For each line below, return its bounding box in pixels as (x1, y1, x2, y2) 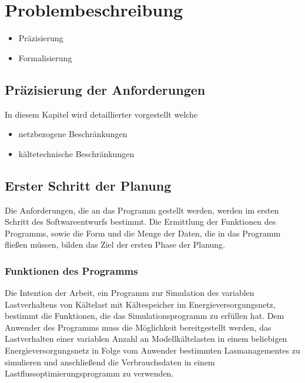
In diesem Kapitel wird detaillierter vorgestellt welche (5, 108, 198, 120)
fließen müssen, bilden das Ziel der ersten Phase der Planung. (5, 238, 226, 251)
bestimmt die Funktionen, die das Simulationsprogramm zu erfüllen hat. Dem (5, 309, 284, 322)
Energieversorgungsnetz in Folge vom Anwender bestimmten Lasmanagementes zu (5, 344, 300, 357)
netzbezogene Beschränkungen (18, 128, 128, 140)
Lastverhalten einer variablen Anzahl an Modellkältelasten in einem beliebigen (5, 332, 287, 345)
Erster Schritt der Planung (5, 176, 172, 194)
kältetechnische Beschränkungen (18, 147, 135, 159)
